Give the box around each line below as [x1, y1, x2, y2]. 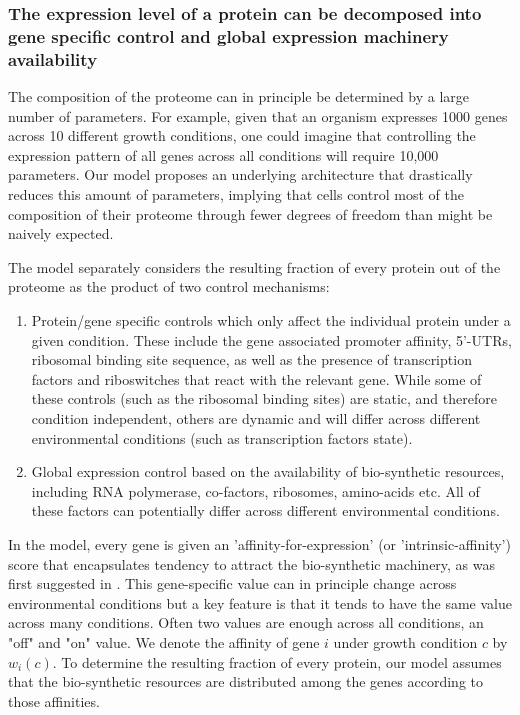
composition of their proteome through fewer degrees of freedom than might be [8, 203, 493, 224]
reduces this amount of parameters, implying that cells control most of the [8, 184, 464, 205]
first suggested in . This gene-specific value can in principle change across [8, 573, 457, 594]
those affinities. [8, 690, 100, 711]
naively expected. [8, 223, 114, 244]
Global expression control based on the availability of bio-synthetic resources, [31, 461, 505, 482]
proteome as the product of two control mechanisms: [8, 276, 330, 297]
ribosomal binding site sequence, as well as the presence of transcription [31, 349, 472, 370]
